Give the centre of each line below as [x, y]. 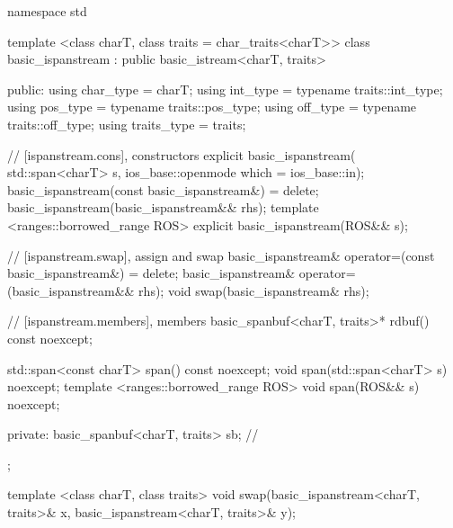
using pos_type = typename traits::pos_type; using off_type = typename [212, 107]
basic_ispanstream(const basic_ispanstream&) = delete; [163, 189]
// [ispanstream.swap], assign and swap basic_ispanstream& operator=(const [221, 255]
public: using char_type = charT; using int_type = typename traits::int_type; [225, 89]
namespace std [47, 11]
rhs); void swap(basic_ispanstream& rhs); [254, 290]
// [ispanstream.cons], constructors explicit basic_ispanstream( [182, 154]
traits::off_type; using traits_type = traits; [127, 124]
